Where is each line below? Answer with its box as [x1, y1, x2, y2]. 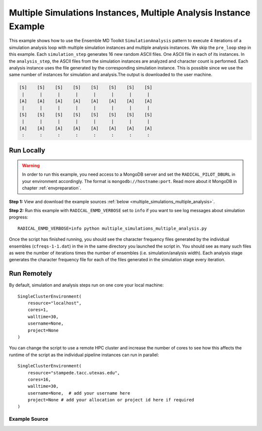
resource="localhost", [27, 300, 82, 306]
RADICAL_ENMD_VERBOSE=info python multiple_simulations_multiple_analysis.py [17, 226, 207, 231]
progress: [9, 214, 29, 220]
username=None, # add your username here [27, 390, 131, 396]
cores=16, [27, 377, 51, 382]
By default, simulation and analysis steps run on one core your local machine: [9, 282, 164, 288]
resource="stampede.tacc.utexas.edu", [27, 370, 120, 376]
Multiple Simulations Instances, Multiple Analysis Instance [9, 7, 251, 18]
